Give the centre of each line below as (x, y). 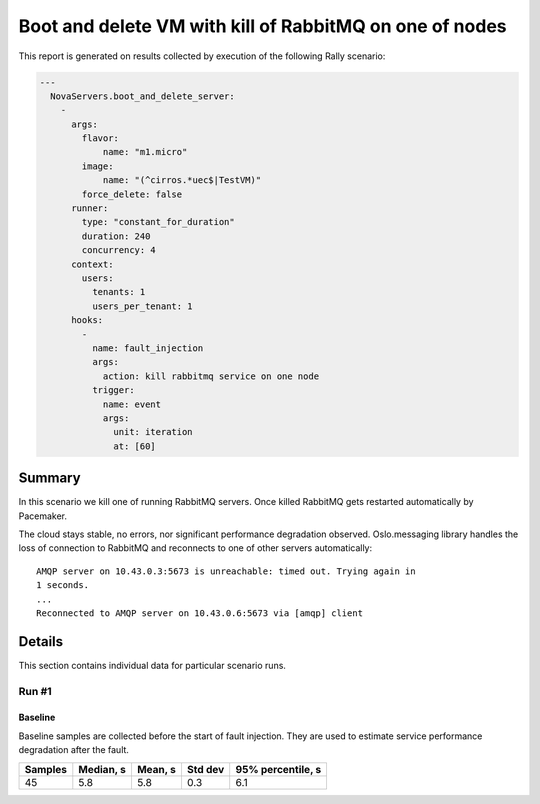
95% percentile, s (278, 769)
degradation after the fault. (74, 750)
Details (41, 641)
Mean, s (156, 769)
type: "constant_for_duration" (158, 222)
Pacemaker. (43, 516)
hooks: (87, 320)
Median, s (102, 769)
